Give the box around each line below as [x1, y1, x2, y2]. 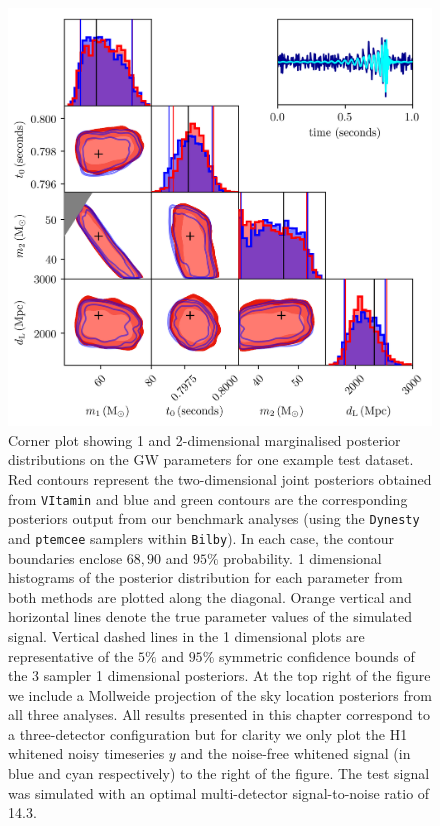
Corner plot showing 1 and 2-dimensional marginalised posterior [8, 429, 401, 450]
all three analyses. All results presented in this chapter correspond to [8, 704, 430, 725]
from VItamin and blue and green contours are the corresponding [8, 488, 408, 509]
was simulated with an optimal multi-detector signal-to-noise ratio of [8, 782, 430, 803]
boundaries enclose [8, 547, 123, 568]
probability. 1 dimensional [223, 547, 382, 568]
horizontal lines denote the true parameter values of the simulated [8, 606, 413, 627]
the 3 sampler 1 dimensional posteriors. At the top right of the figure [8, 665, 431, 686]
